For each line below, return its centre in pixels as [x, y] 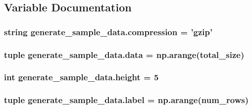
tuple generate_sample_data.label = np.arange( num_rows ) [126, 100]
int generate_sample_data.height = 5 [81, 77]
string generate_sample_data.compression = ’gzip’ [108, 31]
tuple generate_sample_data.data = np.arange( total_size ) [124, 54]
